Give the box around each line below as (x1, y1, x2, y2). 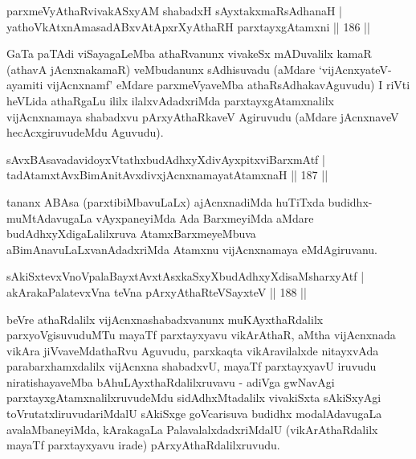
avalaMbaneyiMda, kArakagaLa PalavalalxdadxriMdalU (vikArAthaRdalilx (6, 420, 378, 437)
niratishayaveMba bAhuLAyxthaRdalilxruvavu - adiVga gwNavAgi (6, 373, 335, 390)
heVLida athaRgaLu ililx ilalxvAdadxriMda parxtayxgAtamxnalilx (6, 92, 334, 109)
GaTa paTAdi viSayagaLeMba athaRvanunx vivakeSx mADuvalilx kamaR (6, 45, 372, 62)
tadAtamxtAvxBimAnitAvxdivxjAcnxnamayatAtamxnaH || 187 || (6, 166, 328, 183)
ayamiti (6, 76, 43, 93)
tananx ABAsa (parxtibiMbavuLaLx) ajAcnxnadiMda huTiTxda (6, 193, 324, 210)
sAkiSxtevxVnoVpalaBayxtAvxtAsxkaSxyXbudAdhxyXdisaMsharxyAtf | (6, 268, 365, 285)
